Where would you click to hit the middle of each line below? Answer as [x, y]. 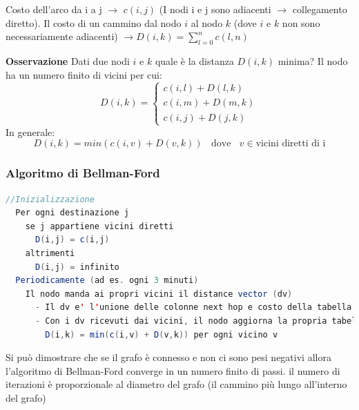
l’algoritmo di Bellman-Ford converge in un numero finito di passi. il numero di [173, 370]
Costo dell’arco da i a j [54, 9]
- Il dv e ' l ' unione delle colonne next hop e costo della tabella [193, 307]
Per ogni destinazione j [72, 213]
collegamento [320, 9]
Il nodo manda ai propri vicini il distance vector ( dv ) [159, 294]
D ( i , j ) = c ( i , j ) [72, 240]
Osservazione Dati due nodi [68, 60]
